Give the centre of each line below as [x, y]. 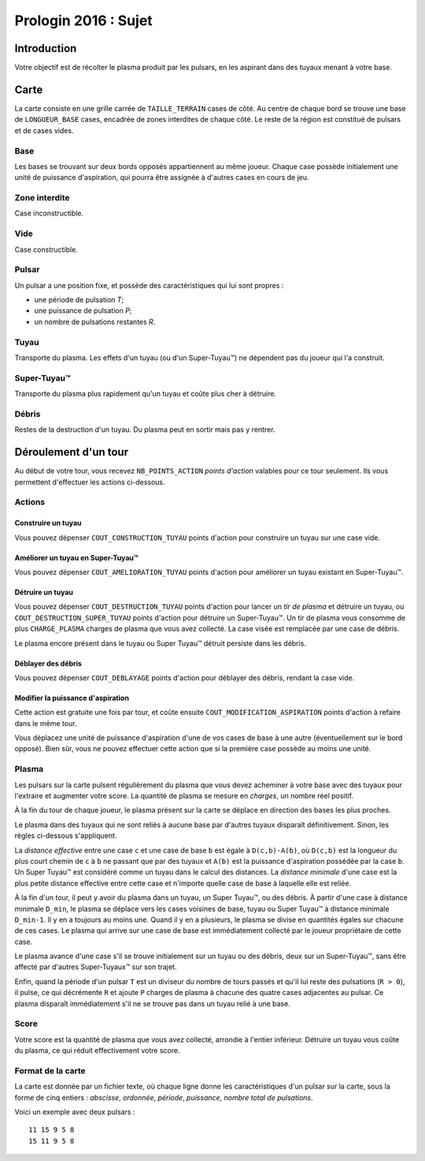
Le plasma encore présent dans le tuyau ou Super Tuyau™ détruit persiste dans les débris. [161, 643]
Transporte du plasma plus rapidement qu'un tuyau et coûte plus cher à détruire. [146, 394]
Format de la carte [50, 1071]
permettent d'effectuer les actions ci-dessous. [90, 482]
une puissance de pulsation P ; [83, 311]
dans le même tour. [46, 723]
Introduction [46, 48]
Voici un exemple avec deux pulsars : [75, 1112]
